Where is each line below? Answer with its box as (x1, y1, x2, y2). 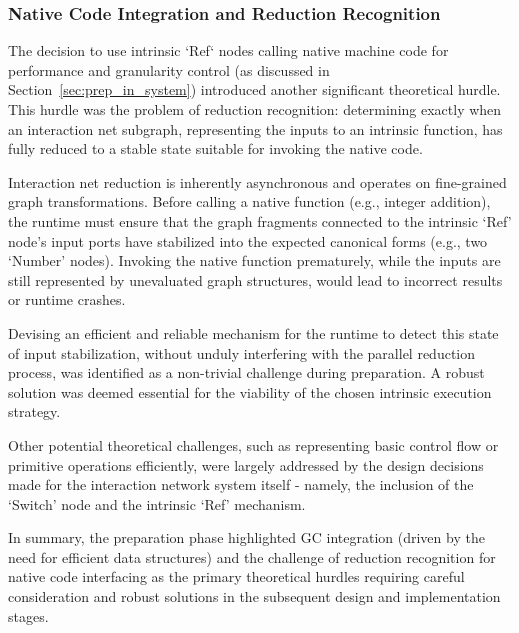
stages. (8, 605, 49, 626)
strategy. (8, 401, 61, 422)
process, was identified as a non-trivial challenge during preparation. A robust (8, 362, 485, 383)
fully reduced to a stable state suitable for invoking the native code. (8, 138, 423, 159)
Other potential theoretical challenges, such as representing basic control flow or (8, 434, 499, 455)
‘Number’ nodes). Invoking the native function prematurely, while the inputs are (8, 250, 501, 271)
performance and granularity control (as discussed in (8, 59, 330, 80)
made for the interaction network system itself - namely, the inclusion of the (8, 474, 474, 495)
